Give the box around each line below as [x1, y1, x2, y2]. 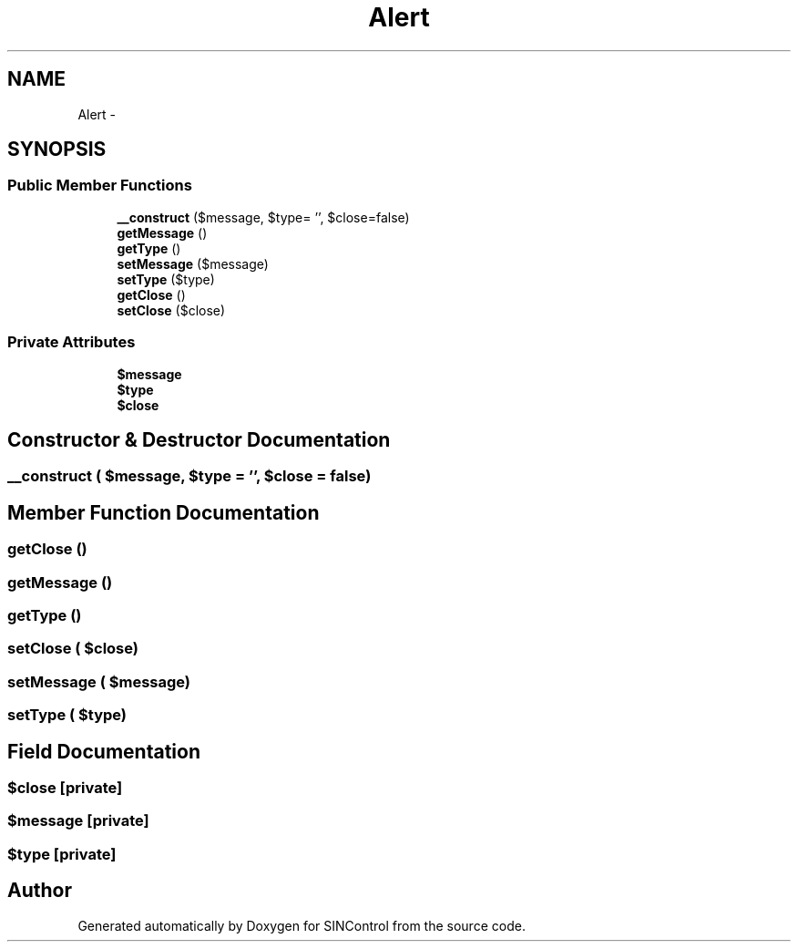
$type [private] [7, 844, 117, 863]
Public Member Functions [7, 176, 192, 195]
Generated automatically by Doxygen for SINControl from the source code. [77, 917, 526, 934]
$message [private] [7, 811, 149, 830]
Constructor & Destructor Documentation [7, 428, 391, 451]
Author [7, 879, 72, 903]
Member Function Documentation [7, 500, 320, 524]
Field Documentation [7, 739, 200, 763]
